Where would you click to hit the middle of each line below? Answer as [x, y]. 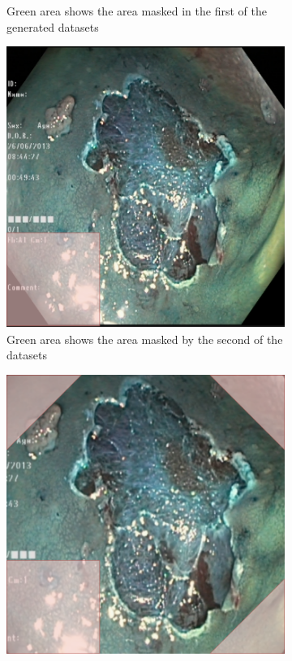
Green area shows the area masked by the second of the [145, 339]
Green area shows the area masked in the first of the [137, 11]
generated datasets [53, 26]
